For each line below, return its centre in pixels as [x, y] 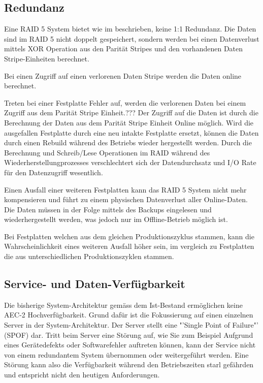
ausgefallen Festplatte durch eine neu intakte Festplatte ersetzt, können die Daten [131, 132]
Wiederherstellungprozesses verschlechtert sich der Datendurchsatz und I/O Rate [130, 162]
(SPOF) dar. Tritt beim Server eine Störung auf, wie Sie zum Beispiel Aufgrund [129, 334]
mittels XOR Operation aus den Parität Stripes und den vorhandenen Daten [124, 49]
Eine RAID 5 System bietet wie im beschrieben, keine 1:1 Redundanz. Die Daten [130, 29]
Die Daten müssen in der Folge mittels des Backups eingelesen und [108, 209]
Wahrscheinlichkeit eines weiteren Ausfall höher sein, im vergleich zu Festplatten [129, 246]
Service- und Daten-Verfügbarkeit [95, 284]
